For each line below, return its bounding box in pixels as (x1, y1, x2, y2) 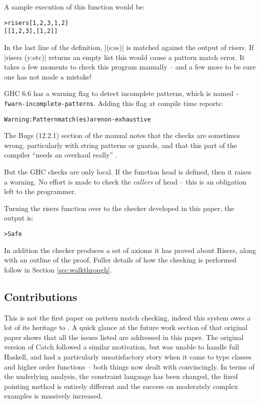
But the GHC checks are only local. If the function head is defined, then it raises (4, 166, 251, 177)
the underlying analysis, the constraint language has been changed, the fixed (4, 371, 238, 381)
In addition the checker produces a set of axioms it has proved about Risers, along (4, 244, 256, 255)
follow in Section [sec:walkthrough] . (4, 264, 112, 274)
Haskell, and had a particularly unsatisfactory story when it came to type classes (4, 351, 252, 362)
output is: (4, 212, 34, 223)
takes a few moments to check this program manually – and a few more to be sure (4, 61, 256, 72)
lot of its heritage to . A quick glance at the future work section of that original (4, 322, 247, 332)
